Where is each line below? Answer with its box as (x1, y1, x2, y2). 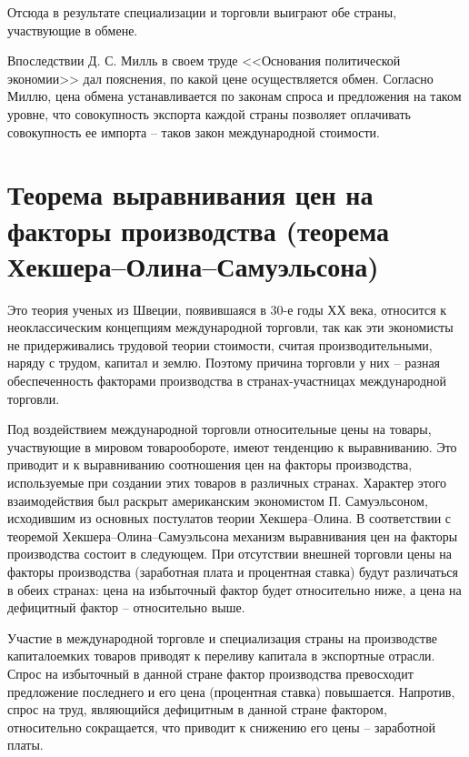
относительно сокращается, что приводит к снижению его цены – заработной (7, 717, 436, 736)
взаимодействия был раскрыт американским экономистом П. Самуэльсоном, (7, 490, 428, 510)
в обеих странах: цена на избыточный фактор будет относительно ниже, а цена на (7, 580, 462, 599)
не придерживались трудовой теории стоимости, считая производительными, (7, 335, 433, 354)
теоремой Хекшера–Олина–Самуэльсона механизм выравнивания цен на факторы (7, 526, 458, 545)
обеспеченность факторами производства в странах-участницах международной (7, 371, 447, 390)
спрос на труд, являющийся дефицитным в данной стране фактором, (7, 700, 387, 719)
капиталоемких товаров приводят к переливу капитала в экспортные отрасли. (7, 646, 435, 665)
